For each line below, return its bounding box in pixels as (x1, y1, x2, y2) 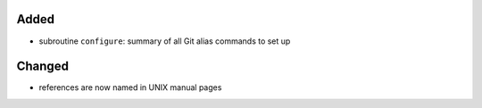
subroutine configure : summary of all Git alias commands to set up (38, 36, 291, 46)
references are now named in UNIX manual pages (38, 82, 222, 93)
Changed (16, 59, 69, 74)
